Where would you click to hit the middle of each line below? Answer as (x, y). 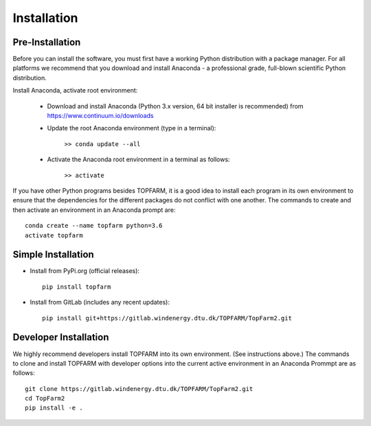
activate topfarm (54, 235)
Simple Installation (53, 255)
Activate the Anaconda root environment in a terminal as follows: (138, 159)
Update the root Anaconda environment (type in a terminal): (132, 128)
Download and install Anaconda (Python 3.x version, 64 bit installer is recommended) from (175, 106)
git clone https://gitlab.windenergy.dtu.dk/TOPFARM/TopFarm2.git (139, 389)
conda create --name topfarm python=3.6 (94, 226)
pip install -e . (54, 408)
